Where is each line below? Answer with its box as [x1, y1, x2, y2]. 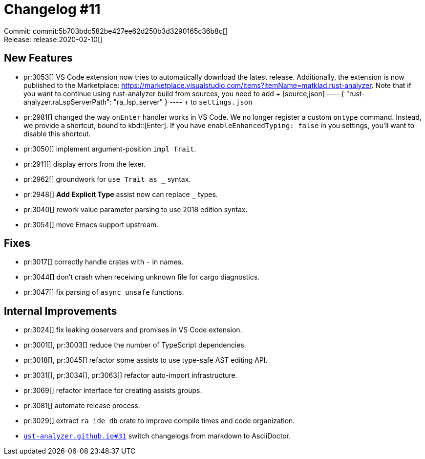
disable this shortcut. [23, 129, 91, 138]
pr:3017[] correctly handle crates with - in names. [23, 258, 184, 266]
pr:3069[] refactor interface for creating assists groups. [23, 386, 202, 395]
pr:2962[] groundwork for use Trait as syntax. [23, 175, 191, 183]
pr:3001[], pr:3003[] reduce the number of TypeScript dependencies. [23, 341, 246, 350]
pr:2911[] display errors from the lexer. [23, 159, 146, 168]
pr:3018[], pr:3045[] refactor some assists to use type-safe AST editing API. [23, 356, 268, 365]
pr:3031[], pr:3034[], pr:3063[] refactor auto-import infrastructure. [23, 371, 237, 380]
